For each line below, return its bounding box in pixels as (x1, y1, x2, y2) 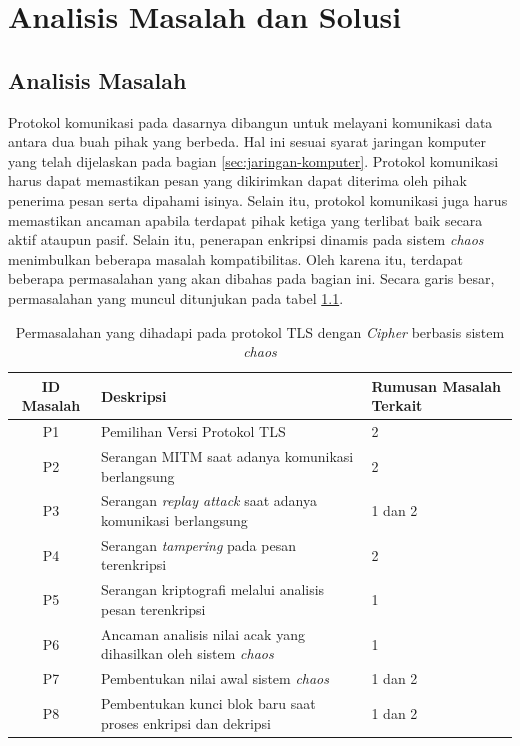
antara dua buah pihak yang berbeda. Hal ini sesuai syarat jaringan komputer (8, 131, 487, 152)
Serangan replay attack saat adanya (100, 490, 317, 511)
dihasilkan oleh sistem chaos (100, 643, 274, 664)
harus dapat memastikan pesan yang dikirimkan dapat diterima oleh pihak (8, 170, 467, 191)
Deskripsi (100, 385, 167, 406)
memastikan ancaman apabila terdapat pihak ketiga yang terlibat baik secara (8, 209, 483, 230)
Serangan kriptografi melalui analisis (100, 579, 325, 600)
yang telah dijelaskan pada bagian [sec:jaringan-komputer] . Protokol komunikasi (8, 150, 499, 171)
